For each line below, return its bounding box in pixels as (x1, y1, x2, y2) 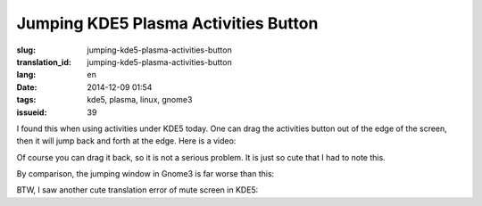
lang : (16, 70, 37, 80)
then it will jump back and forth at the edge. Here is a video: (16, 136, 237, 146)
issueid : (16, 107, 47, 118)
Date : (16, 81, 37, 93)
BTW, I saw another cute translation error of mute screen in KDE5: (16, 185, 259, 195)
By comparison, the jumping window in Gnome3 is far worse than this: (16, 169, 275, 179)
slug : (16, 45, 36, 55)
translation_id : (16, 56, 71, 67)
